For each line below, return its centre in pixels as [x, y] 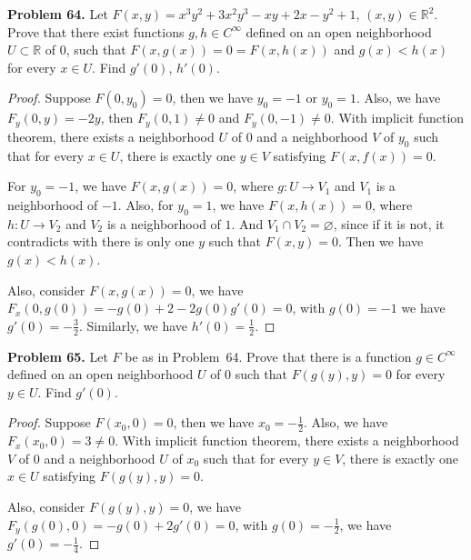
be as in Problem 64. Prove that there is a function [268, 356]
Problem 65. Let [58, 356]
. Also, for [145, 205]
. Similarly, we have [133, 325]
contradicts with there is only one [101, 241]
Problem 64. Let [58, 14]
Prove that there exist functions [96, 31]
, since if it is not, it [389, 223]
